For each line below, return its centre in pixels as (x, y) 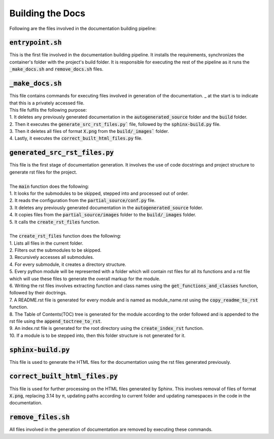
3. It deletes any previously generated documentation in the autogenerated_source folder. (106, 208)
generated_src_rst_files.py (62, 153)
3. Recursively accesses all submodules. (52, 257)
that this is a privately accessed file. (47, 103)
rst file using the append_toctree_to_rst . (56, 321)
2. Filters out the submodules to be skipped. (55, 250)
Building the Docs (47, 13)
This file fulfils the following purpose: (48, 110)
